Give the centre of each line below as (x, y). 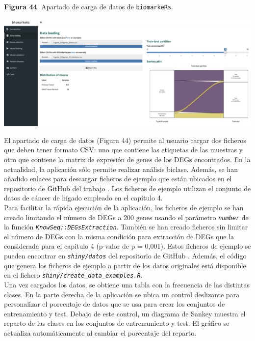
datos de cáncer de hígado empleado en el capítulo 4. (83, 198)
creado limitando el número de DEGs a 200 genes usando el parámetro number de (126, 217)
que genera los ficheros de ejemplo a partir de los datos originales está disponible (125, 265)
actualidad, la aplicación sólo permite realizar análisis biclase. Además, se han (121, 169)
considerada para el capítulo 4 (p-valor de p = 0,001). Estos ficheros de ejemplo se (127, 246)
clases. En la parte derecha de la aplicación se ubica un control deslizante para (122, 294)
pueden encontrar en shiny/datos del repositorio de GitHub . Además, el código (125, 256)
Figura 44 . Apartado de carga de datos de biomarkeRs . (89, 6)
